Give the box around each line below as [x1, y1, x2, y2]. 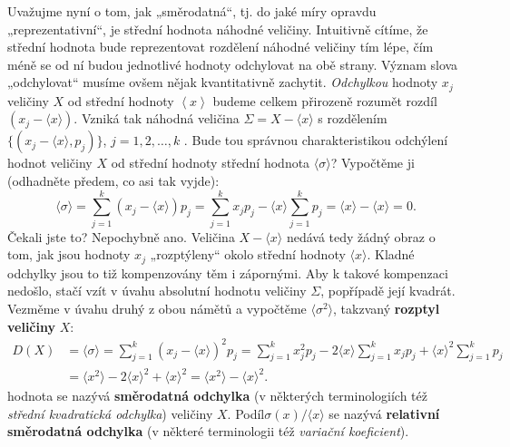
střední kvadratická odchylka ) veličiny [7, 403, 213, 423]
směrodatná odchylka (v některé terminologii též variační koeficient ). [7, 422, 409, 441]
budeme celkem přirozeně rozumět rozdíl [212, 91, 437, 110]
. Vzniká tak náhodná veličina [74, 109, 240, 128]
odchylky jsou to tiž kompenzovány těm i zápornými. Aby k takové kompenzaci [7, 263, 448, 282]
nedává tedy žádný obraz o [286, 227, 436, 246]
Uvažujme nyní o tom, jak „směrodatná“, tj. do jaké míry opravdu [7, 2, 377, 20]
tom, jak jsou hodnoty [7, 245, 131, 264]
